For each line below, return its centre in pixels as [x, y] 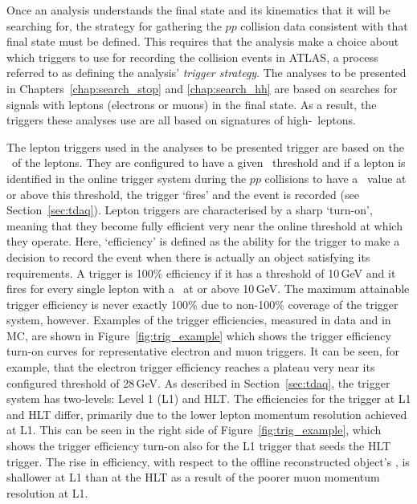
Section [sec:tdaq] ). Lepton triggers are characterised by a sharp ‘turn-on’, [190, 210]
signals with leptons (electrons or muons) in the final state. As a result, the [192, 104]
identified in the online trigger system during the [127, 178]
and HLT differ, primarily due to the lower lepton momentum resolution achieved [207, 414]
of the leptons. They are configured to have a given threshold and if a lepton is [208, 163]
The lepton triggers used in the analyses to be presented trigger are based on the [205, 146]
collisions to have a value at [335, 178]
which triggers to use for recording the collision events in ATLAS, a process [192, 57]
